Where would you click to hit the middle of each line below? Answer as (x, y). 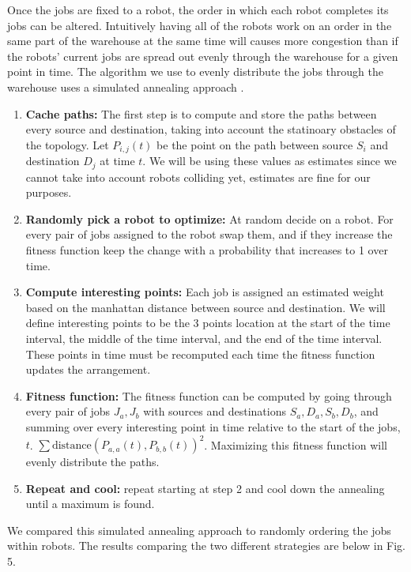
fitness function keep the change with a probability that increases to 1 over (207, 250)
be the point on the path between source (255, 144)
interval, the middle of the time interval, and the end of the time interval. (204, 338)
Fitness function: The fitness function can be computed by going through (209, 395)
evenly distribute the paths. (92, 462)
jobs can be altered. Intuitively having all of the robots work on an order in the (200, 25)
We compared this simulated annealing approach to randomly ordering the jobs (199, 530)
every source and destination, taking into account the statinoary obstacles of (211, 129)
